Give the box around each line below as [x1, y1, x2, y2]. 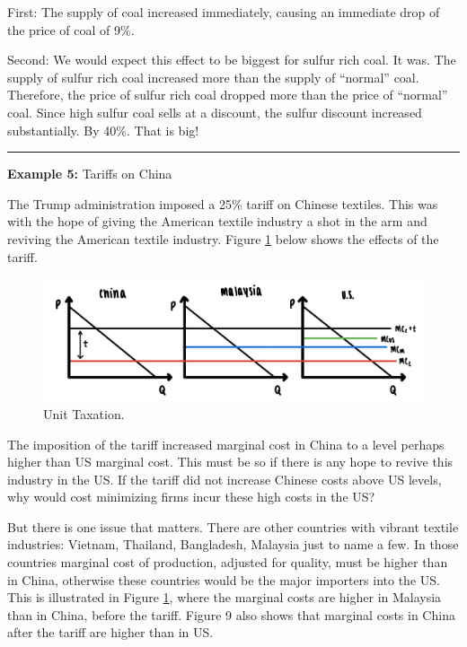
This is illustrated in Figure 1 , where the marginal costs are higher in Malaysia [7, 588, 442, 607]
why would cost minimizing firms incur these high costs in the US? [7, 487, 375, 506]
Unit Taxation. [43, 404, 125, 423]
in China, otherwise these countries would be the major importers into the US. [7, 570, 440, 589]
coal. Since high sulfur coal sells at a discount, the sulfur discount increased [7, 102, 422, 121]
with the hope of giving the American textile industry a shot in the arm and [7, 212, 427, 231]
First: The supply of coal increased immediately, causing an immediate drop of [7, 3, 440, 21]
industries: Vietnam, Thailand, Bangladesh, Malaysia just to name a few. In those [7, 535, 459, 554]
